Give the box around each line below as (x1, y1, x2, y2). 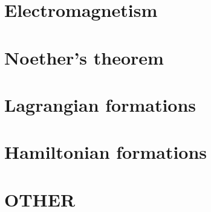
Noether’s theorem (4, 45, 164, 69)
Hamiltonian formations (4, 140, 207, 164)
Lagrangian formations (4, 92, 196, 117)
